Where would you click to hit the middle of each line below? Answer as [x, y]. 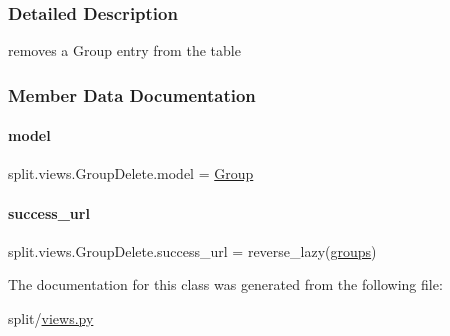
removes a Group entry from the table [124, 50]
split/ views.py [51, 318]
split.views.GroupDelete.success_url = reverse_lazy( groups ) [192, 250]
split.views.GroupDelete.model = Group [131, 173]
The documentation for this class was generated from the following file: [225, 284]
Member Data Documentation [132, 94]
